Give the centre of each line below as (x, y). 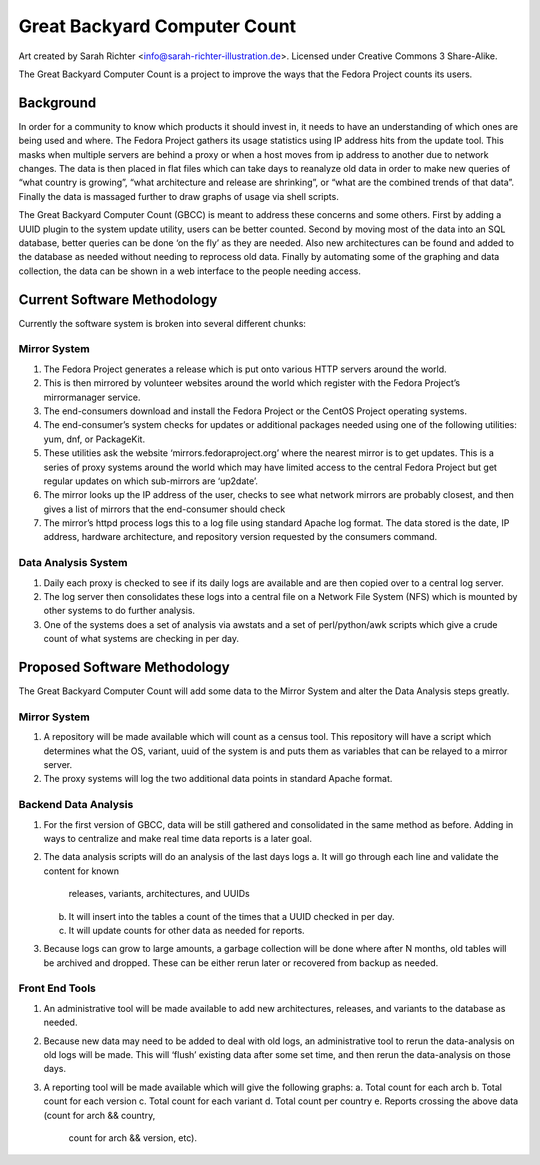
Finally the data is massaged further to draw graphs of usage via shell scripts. (178, 196)
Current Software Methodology (118, 299)
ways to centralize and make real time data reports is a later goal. (178, 838)
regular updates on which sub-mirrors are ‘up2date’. (151, 481)
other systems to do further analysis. (119, 611)
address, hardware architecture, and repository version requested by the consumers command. (240, 537)
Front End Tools (57, 988)
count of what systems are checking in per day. (141, 639)
